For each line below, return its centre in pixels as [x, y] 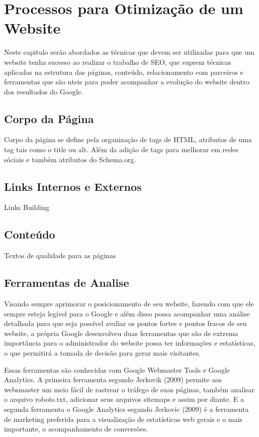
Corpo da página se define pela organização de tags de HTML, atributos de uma [128, 139]
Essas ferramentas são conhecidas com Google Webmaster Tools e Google [117, 369]
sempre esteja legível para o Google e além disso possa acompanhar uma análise [127, 313]
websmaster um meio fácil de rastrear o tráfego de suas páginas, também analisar [129, 389]
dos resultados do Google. [44, 91]
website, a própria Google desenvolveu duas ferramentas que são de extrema [121, 333]
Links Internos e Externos [73, 186]
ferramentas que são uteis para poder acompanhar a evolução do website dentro [127, 82]
